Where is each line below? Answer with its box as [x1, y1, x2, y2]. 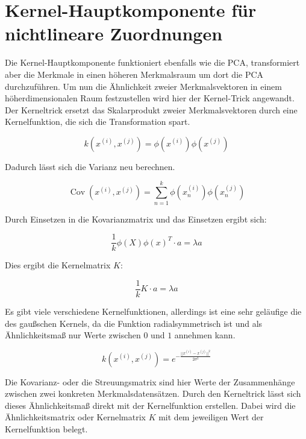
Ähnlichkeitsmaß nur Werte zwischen [5, 329, 141, 341]
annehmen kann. [174, 329, 236, 341]
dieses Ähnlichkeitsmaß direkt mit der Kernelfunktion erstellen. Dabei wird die [5, 399, 296, 411]
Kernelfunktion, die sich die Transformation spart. [5, 115, 190, 128]
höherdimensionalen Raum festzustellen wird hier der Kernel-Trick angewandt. [5, 92, 295, 104]
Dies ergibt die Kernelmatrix [5, 259, 111, 271]
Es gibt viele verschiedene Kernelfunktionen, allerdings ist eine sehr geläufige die [5, 305, 302, 317]
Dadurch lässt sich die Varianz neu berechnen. [5, 160, 175, 172]
